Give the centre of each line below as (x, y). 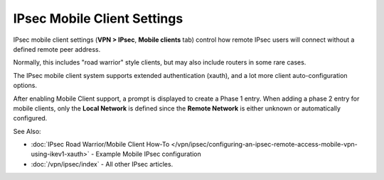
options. (25, 86)
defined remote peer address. (57, 49)
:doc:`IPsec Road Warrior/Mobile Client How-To (100, 145)
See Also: (27, 131)
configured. (30, 118)
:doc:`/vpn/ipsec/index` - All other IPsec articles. (102, 164)
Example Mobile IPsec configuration (149, 154)
